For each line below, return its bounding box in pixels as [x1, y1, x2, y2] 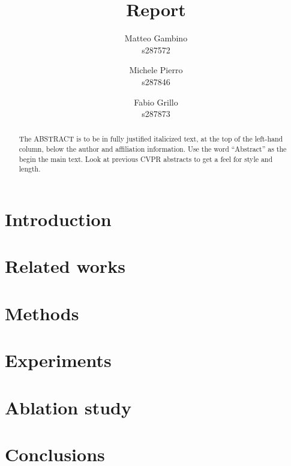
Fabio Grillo [134, 95, 178, 108]
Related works [5, 254, 125, 278]
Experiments [5, 348, 112, 372]
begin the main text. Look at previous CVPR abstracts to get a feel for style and [19, 154, 273, 164]
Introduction [5, 207, 112, 232]
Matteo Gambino [124, 32, 188, 44]
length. [19, 164, 41, 174]
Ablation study [5, 395, 131, 419]
